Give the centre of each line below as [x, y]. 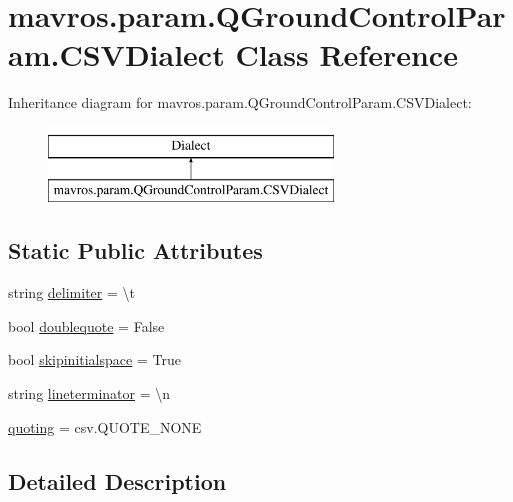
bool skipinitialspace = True [94, 359]
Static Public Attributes [135, 250]
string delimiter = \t [71, 292]
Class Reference [346, 54]
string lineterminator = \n [89, 393]
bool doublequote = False [86, 325]
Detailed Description [117, 480]
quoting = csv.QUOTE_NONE [105, 426]
